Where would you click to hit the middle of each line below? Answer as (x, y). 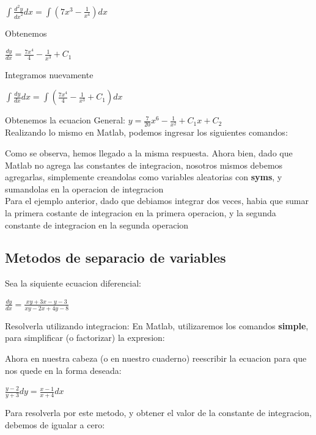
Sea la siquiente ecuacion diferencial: (73, 283)
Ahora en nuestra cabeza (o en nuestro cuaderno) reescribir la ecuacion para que (156, 358)
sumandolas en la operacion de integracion (84, 188)
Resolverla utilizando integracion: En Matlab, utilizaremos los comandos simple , (157, 325)
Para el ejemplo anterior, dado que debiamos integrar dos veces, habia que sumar (157, 201)
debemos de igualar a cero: (55, 424)
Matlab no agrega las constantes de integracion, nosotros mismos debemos (144, 165)
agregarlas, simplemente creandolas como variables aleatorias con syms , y (144, 177)
